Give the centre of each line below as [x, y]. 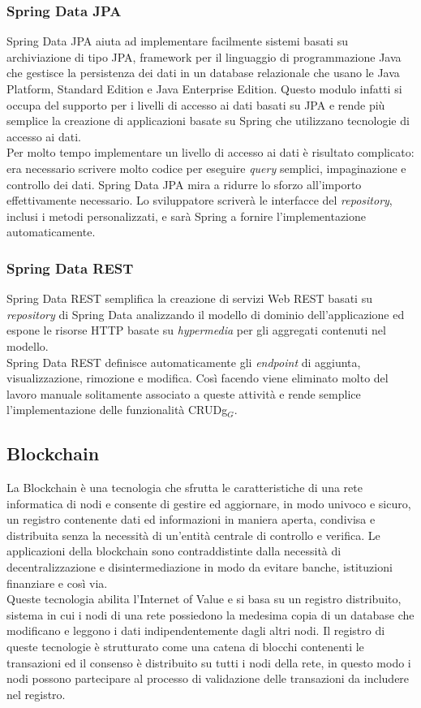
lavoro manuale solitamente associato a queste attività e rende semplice [184, 393]
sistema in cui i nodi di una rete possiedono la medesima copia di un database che [210, 614]
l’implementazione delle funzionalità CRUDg [117, 410]
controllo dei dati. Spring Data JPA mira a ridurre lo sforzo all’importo [184, 184]
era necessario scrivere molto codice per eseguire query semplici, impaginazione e [206, 168]
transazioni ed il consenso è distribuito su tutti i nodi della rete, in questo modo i [209, 662]
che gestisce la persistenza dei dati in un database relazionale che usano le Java [203, 73]
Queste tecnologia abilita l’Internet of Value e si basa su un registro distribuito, [204, 599]
